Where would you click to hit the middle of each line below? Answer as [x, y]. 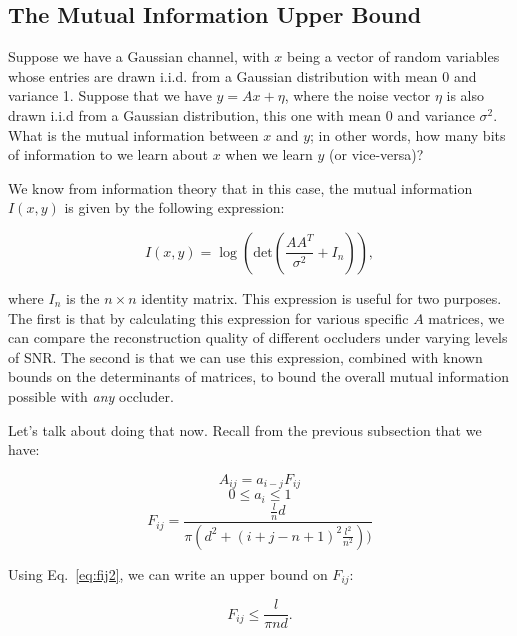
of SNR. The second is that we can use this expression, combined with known [245, 356]
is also [465, 95]
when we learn [269, 154]
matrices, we [466, 317]
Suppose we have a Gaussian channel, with [139, 56]
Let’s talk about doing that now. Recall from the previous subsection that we [245, 429]
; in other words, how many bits [408, 134]
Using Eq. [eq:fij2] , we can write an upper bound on [168, 573]
